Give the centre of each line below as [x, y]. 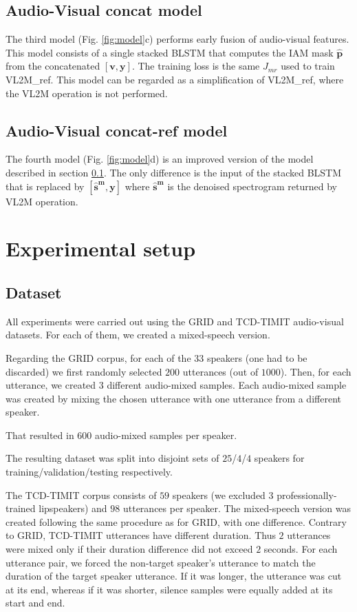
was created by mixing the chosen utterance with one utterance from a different [173, 398]
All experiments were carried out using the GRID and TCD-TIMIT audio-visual [175, 321]
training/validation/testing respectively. [89, 472]
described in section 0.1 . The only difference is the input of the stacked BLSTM [174, 172]
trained [21, 508]
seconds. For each [301, 549]
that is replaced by [45, 186]
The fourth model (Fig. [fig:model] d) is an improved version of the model [160, 159]
